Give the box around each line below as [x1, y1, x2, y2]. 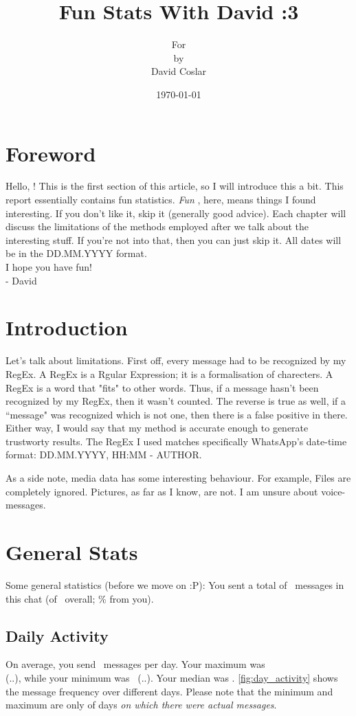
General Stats [5, 538, 138, 566]
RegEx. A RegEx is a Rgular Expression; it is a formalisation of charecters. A [5, 366, 333, 381]
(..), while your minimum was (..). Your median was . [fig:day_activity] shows [5, 670, 338, 684]
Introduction [5, 313, 128, 342]
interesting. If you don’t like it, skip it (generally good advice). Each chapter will [5, 205, 346, 220]
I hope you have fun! [5, 260, 93, 273]
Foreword [5, 139, 96, 167]
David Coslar [151, 64, 207, 78]
